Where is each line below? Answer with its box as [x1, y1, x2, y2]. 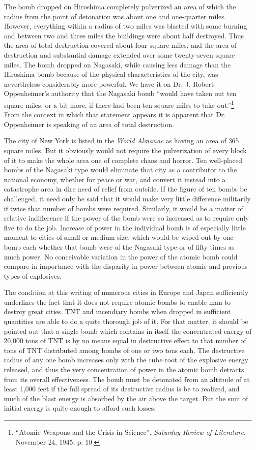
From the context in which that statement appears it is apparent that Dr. [4, 109, 226, 120]
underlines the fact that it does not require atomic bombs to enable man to [4, 296, 231, 307]
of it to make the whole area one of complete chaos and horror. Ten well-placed [4, 155, 243, 165]
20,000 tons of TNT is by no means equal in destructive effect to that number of [4, 335, 246, 346]
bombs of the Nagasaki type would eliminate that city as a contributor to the [4, 164, 237, 175]
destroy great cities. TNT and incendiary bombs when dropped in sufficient [4, 306, 231, 317]
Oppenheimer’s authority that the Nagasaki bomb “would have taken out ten [4, 88, 237, 98]
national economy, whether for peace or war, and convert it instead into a [4, 174, 226, 184]
